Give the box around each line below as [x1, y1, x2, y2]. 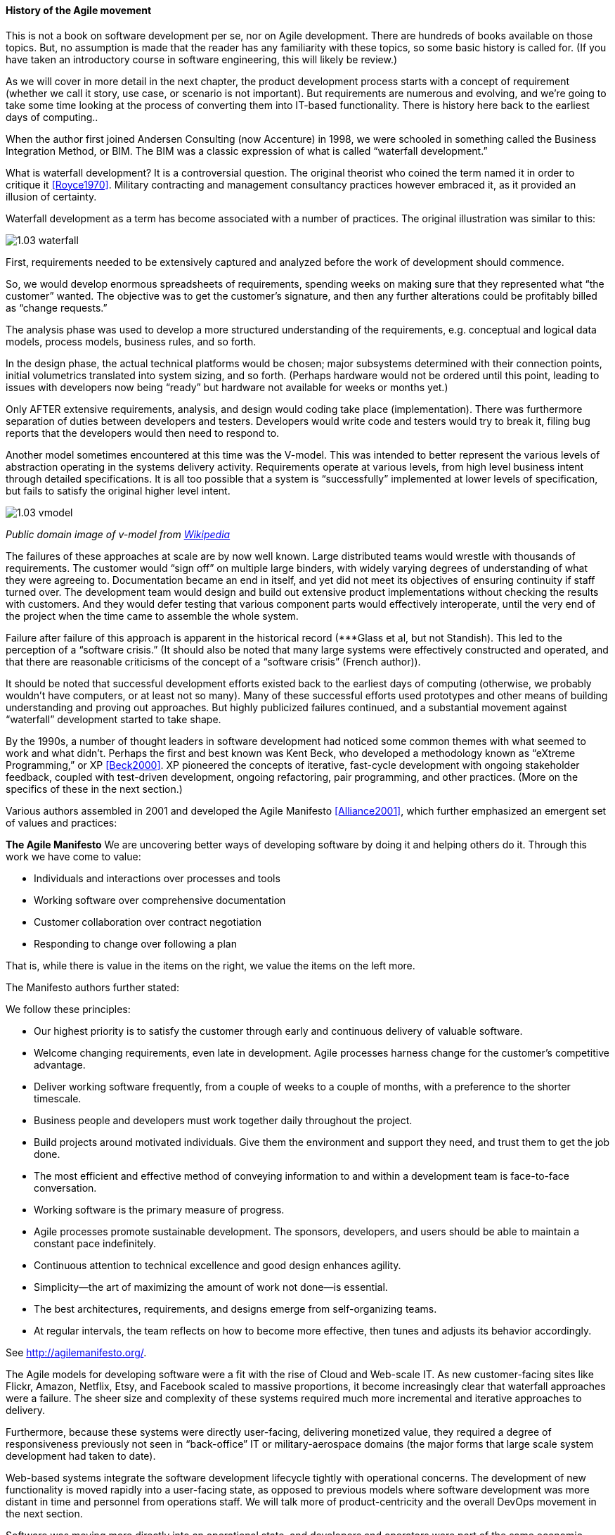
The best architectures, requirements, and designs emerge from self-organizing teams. [34, 1302, 437, 1315]
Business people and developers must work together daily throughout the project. [34, 1114, 413, 1126]
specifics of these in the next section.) [6, 782, 183, 795]
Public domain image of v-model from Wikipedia [6, 528, 231, 540]
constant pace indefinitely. [34, 1237, 157, 1249]
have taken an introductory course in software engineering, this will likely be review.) [6, 53, 398, 65]
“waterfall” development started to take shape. [6, 713, 221, 725]
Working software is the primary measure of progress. [34, 1203, 285, 1216]
